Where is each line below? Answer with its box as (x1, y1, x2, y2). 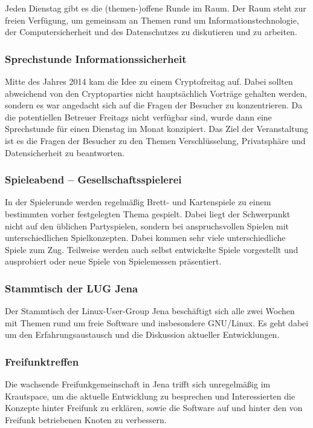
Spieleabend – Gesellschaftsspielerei (5, 172, 182, 187)
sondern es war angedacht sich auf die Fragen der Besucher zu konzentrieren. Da (5, 99, 303, 111)
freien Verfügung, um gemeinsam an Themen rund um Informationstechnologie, (5, 13, 299, 26)
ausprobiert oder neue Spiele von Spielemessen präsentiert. (5, 255, 222, 268)
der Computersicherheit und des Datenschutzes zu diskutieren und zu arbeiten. (5, 25, 297, 38)
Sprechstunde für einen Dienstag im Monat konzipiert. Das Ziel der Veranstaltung (5, 122, 309, 135)
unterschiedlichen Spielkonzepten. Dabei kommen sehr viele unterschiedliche (5, 231, 286, 244)
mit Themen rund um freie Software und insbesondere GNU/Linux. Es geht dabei (5, 316, 309, 329)
